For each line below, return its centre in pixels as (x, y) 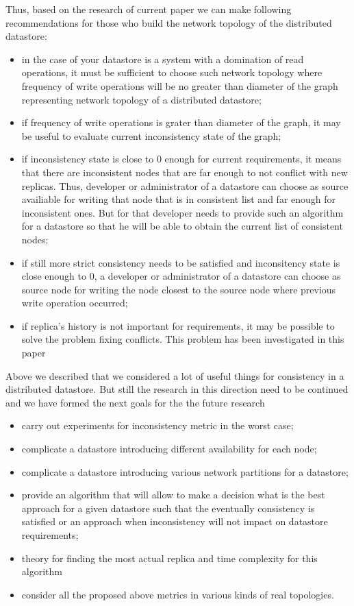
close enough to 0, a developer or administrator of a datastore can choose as (181, 276)
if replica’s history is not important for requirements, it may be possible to (178, 325)
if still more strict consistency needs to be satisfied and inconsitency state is (181, 262)
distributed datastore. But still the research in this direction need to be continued (177, 389)
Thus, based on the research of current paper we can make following (149, 9)
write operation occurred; (75, 303)
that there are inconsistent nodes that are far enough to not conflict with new (185, 172)
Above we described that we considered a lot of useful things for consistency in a (175, 375)
